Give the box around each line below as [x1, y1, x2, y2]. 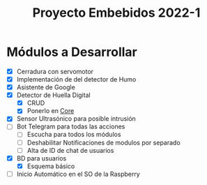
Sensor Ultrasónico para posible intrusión [16, 114, 137, 123]
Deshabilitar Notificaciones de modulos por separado [26, 138, 181, 147]
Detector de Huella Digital [16, 91, 91, 99]
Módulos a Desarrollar [6, 44, 137, 60]
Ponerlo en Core [26, 107, 75, 115]
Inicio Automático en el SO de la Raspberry [16, 170, 140, 178]
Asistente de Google [16, 83, 76, 91]
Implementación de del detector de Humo [16, 75, 137, 83]
